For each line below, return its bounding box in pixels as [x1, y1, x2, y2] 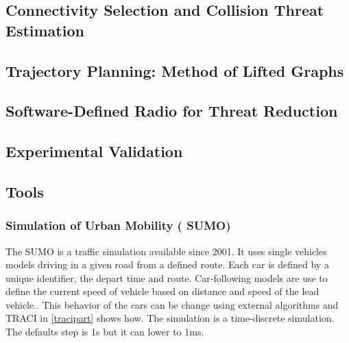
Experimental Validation [5, 141, 183, 162]
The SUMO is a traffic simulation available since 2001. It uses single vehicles [5, 244, 327, 258]
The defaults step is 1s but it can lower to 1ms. [5, 324, 204, 339]
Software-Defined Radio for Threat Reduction [5, 100, 338, 121]
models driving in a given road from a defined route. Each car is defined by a [5, 257, 329, 272]
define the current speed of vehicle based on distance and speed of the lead [5, 284, 320, 298]
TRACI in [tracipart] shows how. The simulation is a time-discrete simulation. [5, 311, 335, 325]
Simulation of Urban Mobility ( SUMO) [5, 217, 231, 234]
